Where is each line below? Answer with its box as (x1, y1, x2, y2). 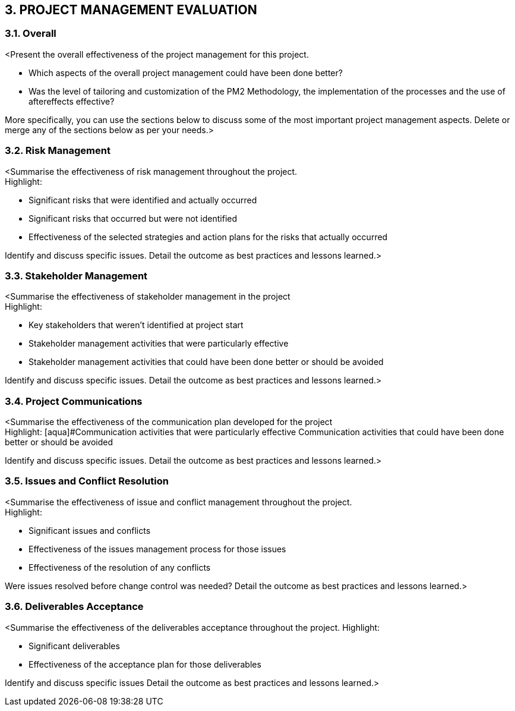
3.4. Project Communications (5, 395, 143, 407)
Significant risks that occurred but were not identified (29, 213, 238, 224)
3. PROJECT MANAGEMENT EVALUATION (5, 2, 257, 17)
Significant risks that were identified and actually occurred (29, 194, 257, 205)
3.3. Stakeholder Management (5, 269, 148, 282)
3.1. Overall (5, 27, 56, 40)
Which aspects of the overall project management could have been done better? (29, 67, 343, 78)
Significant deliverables (29, 640, 120, 651)
